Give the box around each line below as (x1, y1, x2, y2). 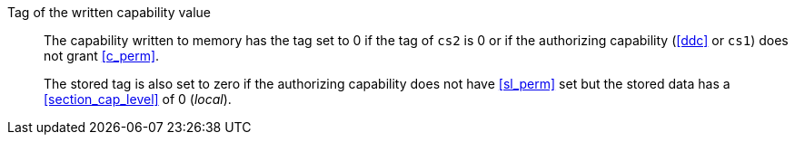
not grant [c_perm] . (44, 48, 160, 63)
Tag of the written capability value (7, 5, 211, 20)
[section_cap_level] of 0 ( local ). (44, 91, 232, 107)
